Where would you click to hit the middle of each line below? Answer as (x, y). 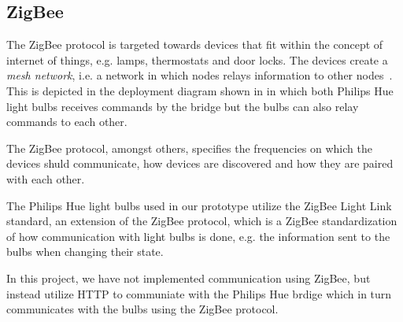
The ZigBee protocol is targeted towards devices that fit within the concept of (195, 44)
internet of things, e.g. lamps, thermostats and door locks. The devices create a (197, 59)
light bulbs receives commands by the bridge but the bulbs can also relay (183, 106)
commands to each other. (67, 122)
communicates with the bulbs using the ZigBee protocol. (142, 309)
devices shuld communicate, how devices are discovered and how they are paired (200, 163)
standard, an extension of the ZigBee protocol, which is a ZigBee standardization (202, 221)
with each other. (46, 178)
